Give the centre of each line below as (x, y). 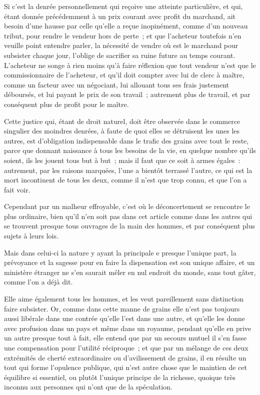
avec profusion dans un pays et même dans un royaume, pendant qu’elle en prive (128, 328)
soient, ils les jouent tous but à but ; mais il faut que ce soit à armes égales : (122, 160)
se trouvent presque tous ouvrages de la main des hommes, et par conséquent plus (129, 226)
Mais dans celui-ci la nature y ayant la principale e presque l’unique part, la (120, 252)
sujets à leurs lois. (31, 236)
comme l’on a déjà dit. (38, 282)
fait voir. (17, 189)
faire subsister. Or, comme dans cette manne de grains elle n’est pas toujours (122, 308)
